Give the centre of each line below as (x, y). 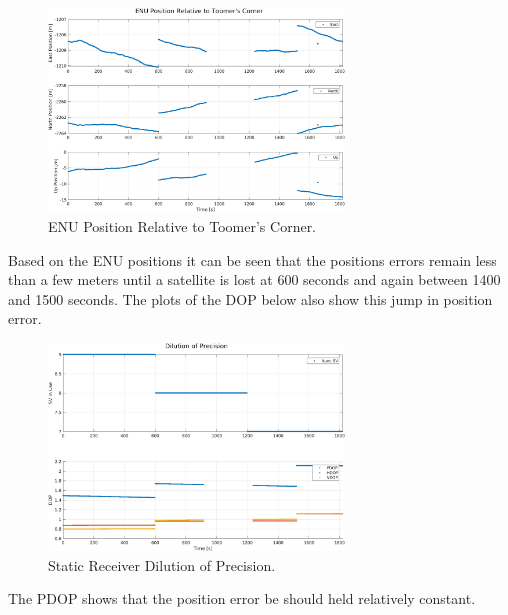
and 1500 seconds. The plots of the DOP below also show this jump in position (250, 298)
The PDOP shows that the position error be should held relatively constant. (242, 598)
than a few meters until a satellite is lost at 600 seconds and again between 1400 (254, 279)
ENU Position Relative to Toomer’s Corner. (182, 225)
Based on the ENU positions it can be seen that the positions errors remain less (252, 259)
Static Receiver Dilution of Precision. (162, 564)
